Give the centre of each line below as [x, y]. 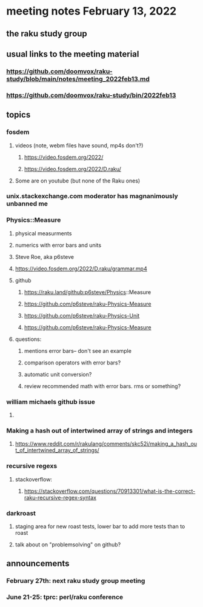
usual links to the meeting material [73, 54]
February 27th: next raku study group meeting [76, 581]
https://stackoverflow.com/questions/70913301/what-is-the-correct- [110, 491]
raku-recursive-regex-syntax [60, 497]
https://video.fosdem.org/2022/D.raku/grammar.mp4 [81, 269]
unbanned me [27, 204]
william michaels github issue [51, 401]
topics [18, 115]
